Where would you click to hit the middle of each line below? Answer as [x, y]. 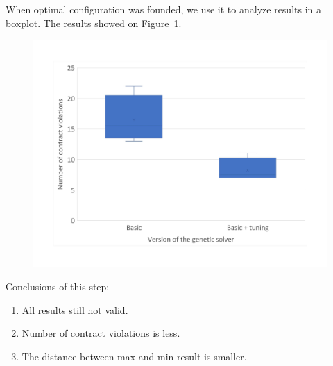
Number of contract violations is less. [101, 333]
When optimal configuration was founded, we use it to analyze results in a [163, 9]
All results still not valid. [75, 309]
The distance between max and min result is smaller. [134, 357]
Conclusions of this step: [58, 286]
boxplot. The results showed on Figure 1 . [94, 23]
